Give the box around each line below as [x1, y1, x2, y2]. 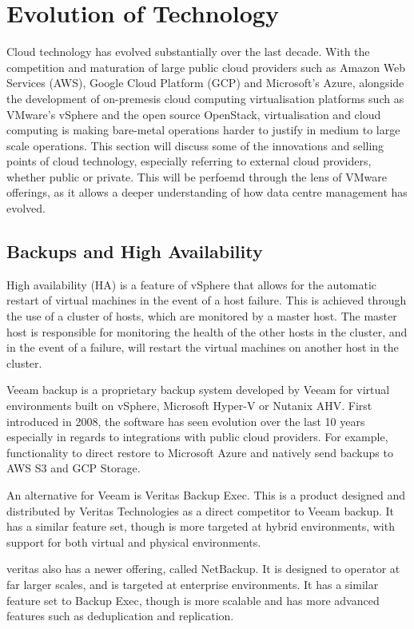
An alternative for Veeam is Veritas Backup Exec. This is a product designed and [6, 486, 406, 503]
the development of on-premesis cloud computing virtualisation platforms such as [6, 90, 404, 106]
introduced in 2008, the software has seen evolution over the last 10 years [6, 412, 365, 429]
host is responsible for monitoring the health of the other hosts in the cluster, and [6, 323, 408, 340]
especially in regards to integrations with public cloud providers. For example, [6, 428, 388, 445]
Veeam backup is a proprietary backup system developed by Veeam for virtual [6, 381, 390, 398]
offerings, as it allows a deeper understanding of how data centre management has [6, 184, 408, 201]
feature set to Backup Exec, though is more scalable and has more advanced [6, 591, 380, 608]
